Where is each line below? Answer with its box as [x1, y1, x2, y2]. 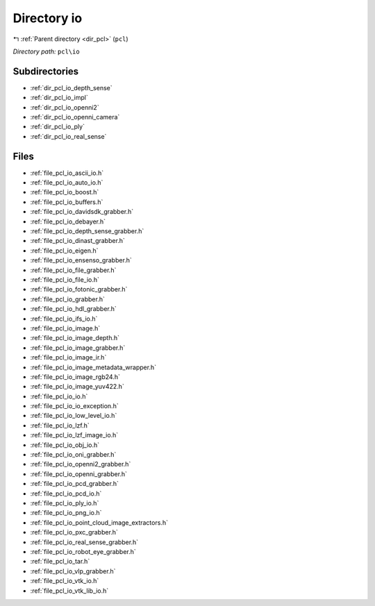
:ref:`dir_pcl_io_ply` [30, 122, 85, 131]
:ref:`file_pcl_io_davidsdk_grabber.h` [30, 208, 134, 216]
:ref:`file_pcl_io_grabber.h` [30, 295, 106, 303]
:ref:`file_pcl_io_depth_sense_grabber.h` [30, 227, 144, 235]
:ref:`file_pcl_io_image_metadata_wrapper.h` [30, 363, 156, 371]
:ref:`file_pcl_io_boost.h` [30, 188, 99, 196]
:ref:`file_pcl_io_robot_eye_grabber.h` [30, 547, 137, 555]
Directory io [12, 10, 83, 26]
